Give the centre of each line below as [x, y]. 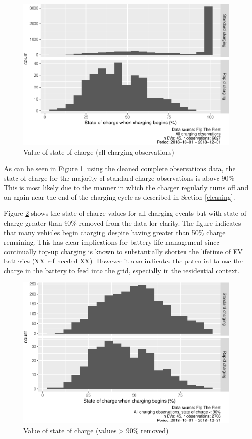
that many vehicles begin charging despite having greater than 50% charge [115, 232]
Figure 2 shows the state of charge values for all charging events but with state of [125, 213]
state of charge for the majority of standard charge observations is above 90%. [120, 178]
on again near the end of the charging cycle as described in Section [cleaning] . [119, 197]
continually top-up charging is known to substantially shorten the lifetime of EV [123, 251]
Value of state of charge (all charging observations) [99, 152]
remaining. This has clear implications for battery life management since [112, 242]
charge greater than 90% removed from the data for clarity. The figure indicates [123, 222]
